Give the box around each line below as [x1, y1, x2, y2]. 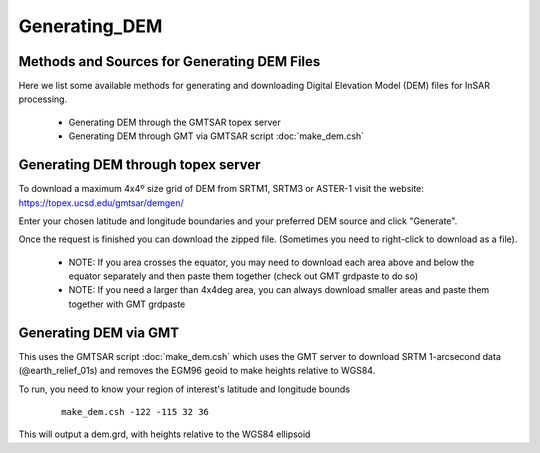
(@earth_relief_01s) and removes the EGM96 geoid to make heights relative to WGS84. [18, 365, 376, 377]
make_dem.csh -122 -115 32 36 [61, 406, 210, 417]
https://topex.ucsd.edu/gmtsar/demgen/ [18, 196, 184, 209]
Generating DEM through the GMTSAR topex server [68, 116, 281, 128]
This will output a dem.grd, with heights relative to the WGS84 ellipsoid [18, 428, 311, 440]
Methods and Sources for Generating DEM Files [18, 53, 321, 70]
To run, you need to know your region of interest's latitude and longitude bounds [18, 383, 350, 395]
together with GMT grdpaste [68, 298, 186, 310]
